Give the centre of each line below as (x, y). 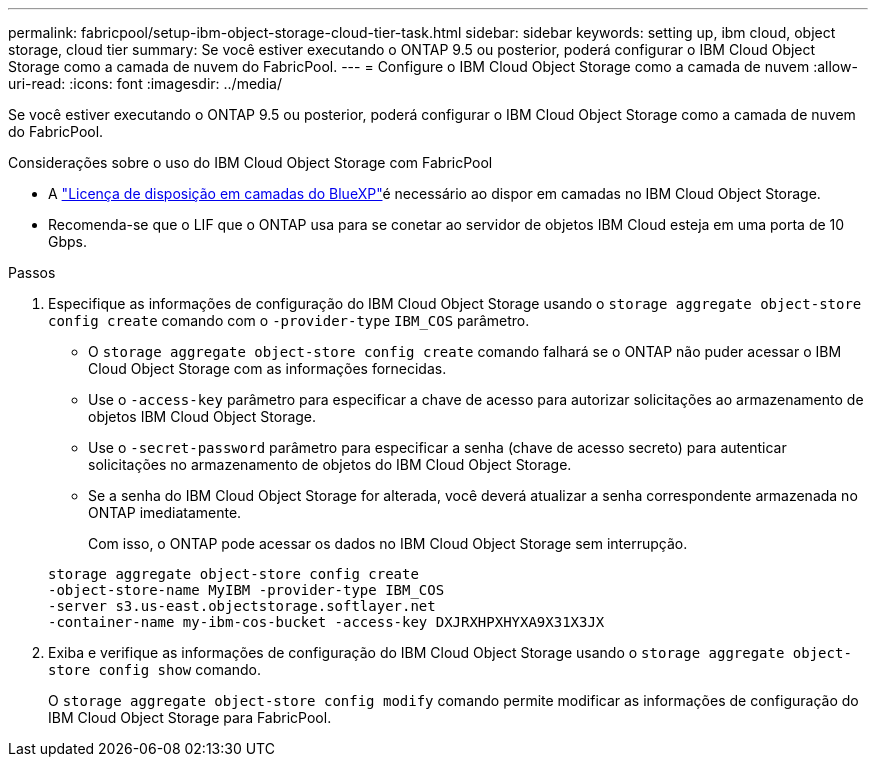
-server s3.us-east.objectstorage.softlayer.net (242, 606)
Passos (32, 272)
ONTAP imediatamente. (165, 512)
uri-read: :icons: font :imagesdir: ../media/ (145, 83)
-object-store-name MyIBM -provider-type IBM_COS (246, 590)
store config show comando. (155, 669)
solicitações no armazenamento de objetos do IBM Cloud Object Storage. (330, 464)
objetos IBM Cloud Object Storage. (202, 416)
